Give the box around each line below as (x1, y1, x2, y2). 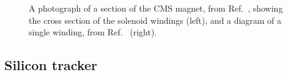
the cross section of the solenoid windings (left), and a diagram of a (29, 13, 282, 26)
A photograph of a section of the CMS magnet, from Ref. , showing (29, 2, 283, 14)
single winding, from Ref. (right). (29, 26, 157, 38)
